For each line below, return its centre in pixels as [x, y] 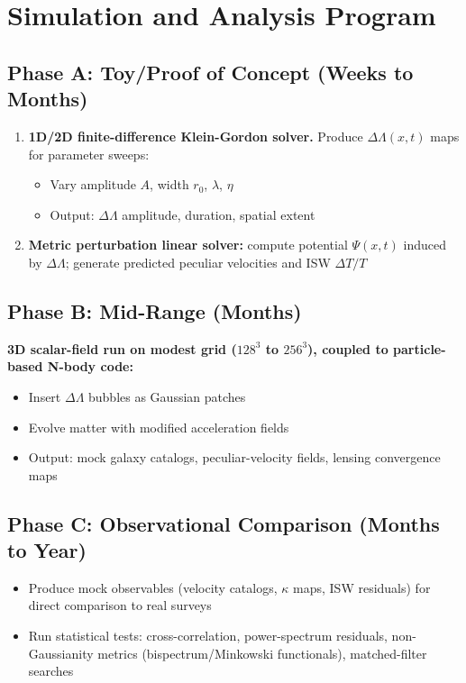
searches [51, 671]
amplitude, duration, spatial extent [219, 214]
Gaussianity [61, 653]
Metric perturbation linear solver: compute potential [188, 245]
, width [169, 184]
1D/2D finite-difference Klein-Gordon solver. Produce [196, 136]
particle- [420, 348]
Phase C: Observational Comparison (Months [224, 523]
